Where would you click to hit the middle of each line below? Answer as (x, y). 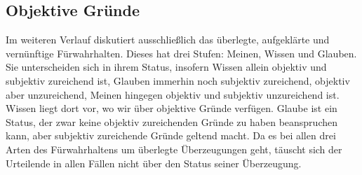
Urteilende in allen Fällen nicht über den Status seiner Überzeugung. (154, 163)
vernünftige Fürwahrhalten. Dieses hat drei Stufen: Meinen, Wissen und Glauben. (181, 53)
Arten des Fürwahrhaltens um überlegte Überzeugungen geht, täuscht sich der (174, 149)
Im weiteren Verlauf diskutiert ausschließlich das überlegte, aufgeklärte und (168, 40)
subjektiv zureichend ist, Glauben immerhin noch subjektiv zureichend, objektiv (178, 80)
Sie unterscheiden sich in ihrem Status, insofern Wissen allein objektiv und (166, 67)
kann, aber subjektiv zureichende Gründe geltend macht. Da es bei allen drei (171, 135)
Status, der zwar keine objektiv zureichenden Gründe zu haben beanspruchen (172, 121)
